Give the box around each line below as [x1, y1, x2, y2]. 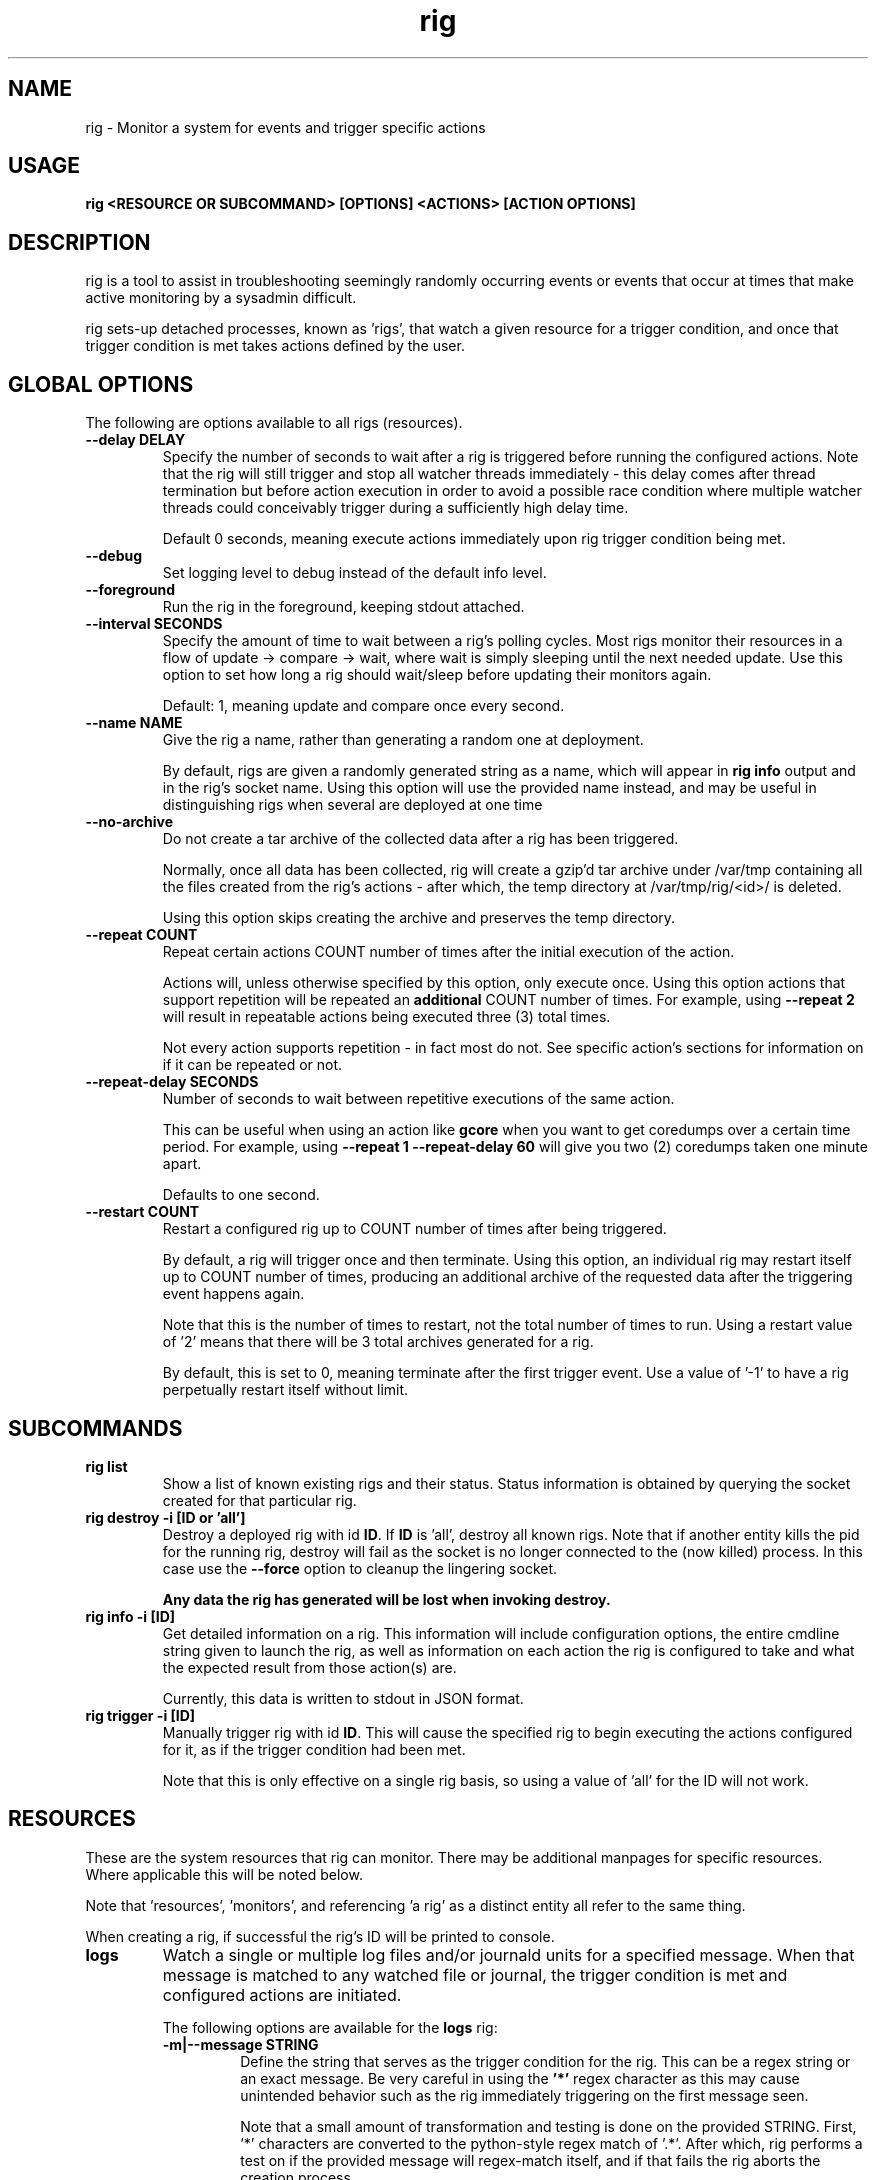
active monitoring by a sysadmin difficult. [85, 289, 357, 307]
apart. [162, 1155, 202, 1173]
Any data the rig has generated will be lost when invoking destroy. [162, 1590, 611, 1608]
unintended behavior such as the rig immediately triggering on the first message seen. [240, 2086, 809, 2104]
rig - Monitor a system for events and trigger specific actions [85, 118, 486, 136]
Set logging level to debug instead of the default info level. [162, 564, 547, 582]
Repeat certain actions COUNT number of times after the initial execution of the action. [162, 943, 735, 961]
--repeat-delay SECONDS [85, 1073, 259, 1091]
